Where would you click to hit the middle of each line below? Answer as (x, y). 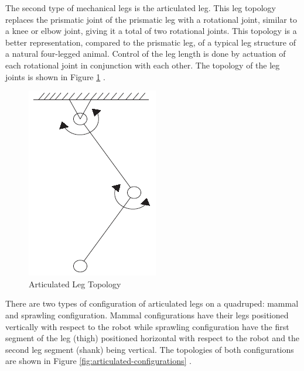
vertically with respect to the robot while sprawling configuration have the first (147, 326)
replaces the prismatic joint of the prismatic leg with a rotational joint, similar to (151, 19)
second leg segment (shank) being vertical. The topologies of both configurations (150, 349)
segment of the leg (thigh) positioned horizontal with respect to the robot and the (153, 338)
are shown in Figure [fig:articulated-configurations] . (98, 361)
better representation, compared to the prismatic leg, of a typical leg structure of (151, 42)
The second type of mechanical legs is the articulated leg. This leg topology (141, 8)
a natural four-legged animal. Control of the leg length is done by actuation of (146, 54)
